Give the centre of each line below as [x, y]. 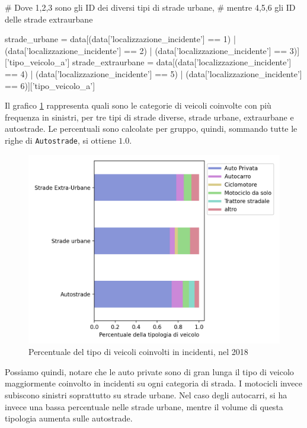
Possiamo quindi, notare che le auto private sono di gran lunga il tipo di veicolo [149, 371]
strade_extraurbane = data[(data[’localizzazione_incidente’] [182, 62]
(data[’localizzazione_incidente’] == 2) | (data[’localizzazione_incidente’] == [146, 50]
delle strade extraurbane [49, 19]
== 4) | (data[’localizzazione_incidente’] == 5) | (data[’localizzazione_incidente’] [153, 73]
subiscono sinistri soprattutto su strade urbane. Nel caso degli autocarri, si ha [146, 394]
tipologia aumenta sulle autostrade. [69, 418]
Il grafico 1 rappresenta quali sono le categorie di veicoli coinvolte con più [138, 105]
